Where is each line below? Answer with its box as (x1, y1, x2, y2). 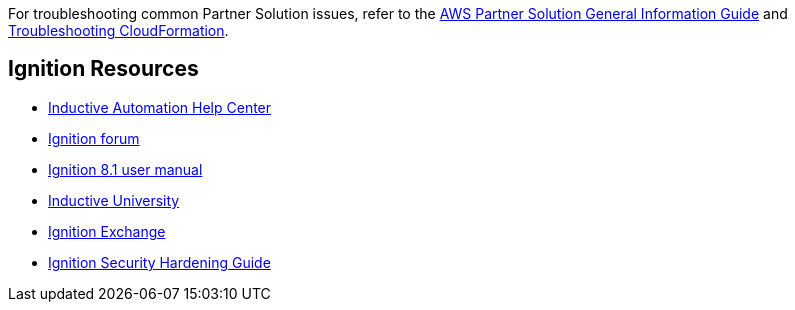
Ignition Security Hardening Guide (48, 253, 271, 271)
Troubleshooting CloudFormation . (8, 22, 229, 39)
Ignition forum (48, 129, 140, 147)
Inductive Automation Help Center (48, 98, 272, 116)
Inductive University (48, 191, 180, 209)
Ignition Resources (8, 56, 199, 82)
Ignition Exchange (48, 222, 166, 240)
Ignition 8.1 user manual (48, 160, 203, 178)
